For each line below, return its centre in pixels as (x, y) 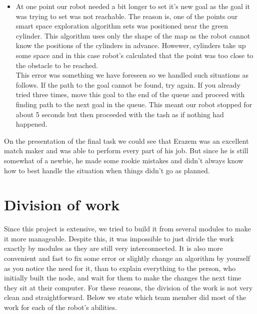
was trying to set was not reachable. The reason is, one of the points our (127, 16)
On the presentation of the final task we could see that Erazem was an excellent (126, 140)
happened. (31, 124)
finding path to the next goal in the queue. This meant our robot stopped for (134, 104)
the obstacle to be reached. (57, 65)
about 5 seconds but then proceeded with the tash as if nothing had (120, 114)
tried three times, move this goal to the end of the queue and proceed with (130, 94)
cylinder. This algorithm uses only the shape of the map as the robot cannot (133, 35)
